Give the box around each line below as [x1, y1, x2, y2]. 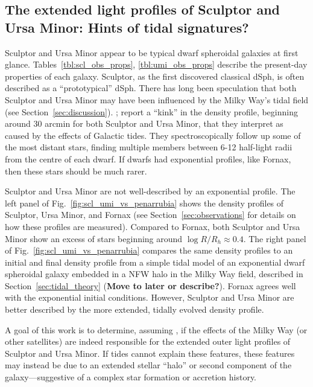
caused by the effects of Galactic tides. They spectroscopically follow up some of [5, 129, 301, 141]
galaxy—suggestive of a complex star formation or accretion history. [5, 371, 257, 383]
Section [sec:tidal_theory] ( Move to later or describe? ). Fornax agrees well [5, 279, 296, 292]
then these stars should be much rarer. [5, 164, 147, 177]
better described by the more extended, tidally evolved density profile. [5, 303, 264, 316]
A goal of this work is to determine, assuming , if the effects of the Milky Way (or [5, 323, 308, 336]
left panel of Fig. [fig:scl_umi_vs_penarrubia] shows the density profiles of [5, 196, 284, 209]
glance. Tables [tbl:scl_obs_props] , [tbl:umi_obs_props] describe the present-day [5, 58, 308, 71]
